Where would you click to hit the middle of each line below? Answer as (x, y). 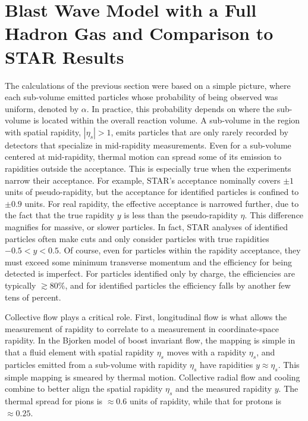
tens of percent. (33, 297)
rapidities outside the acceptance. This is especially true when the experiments (148, 168)
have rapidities (227, 364)
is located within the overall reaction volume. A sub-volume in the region (167, 120)
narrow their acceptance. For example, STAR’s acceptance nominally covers (143, 180)
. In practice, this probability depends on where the (180, 108)
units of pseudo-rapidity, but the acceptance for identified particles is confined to (152, 192)
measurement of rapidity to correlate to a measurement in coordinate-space (142, 328)
